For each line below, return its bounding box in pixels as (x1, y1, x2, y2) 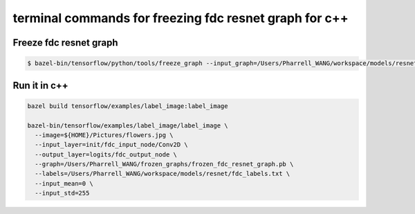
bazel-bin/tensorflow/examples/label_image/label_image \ (27, 121, 228, 130)
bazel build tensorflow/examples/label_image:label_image (27, 102, 228, 110)
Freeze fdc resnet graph (12, 37, 118, 48)
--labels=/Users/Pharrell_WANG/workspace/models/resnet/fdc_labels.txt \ (35, 170, 290, 178)
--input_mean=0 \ (35, 179, 93, 187)
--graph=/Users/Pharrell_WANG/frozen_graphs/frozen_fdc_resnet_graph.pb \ (35, 160, 294, 168)
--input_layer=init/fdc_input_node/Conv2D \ (35, 141, 188, 149)
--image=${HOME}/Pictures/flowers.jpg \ (35, 131, 174, 139)
